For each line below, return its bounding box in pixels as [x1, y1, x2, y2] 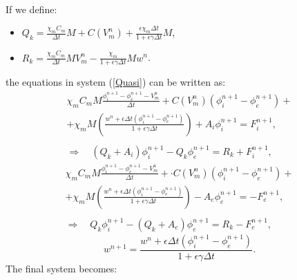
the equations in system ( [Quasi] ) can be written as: [6, 75, 226, 89]
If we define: [6, 1, 57, 16]
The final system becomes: [6, 261, 117, 275]
